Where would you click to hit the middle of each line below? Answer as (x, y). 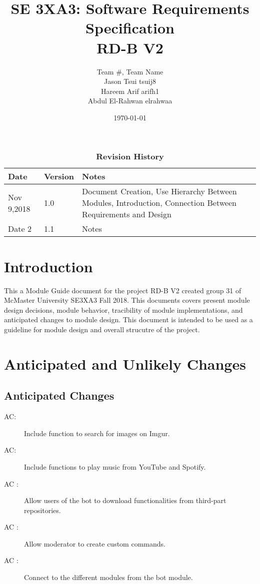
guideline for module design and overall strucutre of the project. (102, 329)
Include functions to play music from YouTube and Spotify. (115, 466)
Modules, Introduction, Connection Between (159, 203)
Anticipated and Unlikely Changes (125, 363)
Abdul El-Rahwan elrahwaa (130, 101)
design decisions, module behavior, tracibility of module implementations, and (123, 309)
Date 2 (20, 229)
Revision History (130, 156)
